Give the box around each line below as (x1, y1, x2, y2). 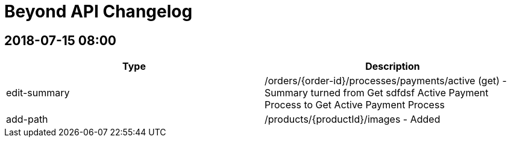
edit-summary (6, 87, 70, 99)
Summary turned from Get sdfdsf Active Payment (265, 87, 489, 99)
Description (365, 60, 420, 73)
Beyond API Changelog (4, 1, 193, 22)
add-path (6, 113, 48, 126)
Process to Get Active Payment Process (265, 99, 445, 111)
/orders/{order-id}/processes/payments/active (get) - (265, 75, 507, 87)
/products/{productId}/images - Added (265, 113, 440, 126)
